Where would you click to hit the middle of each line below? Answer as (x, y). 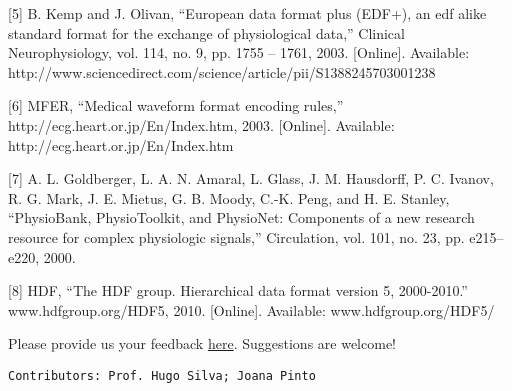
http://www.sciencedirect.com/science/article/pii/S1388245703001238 (222, 71)
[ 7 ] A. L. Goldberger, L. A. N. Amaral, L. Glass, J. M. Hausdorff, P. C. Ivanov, (251, 178)
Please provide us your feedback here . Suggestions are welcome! (202, 343)
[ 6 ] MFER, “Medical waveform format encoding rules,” (176, 105)
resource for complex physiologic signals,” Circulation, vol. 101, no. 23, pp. (236, 236)
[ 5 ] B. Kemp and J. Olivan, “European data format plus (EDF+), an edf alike (247, 13)
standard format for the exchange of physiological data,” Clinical (206, 32)
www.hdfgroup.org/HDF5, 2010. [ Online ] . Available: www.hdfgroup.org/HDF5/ (251, 309)
